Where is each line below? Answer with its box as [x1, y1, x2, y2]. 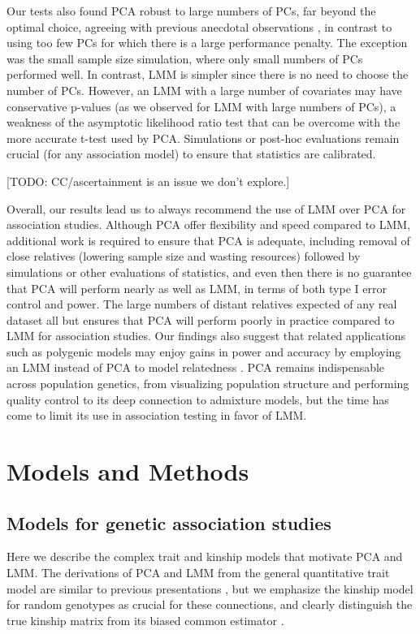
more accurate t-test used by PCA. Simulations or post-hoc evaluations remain [6, 129, 400, 146]
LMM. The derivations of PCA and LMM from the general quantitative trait [6, 564, 390, 581]
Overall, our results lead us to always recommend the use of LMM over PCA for [6, 200, 406, 217]
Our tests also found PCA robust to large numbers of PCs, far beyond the [6, 2, 376, 19]
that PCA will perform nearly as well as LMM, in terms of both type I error [6, 279, 387, 296]
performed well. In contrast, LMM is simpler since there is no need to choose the [6, 66, 409, 83]
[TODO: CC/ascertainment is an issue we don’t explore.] [6, 172, 290, 189]
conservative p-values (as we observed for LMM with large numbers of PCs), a [6, 97, 396, 114]
